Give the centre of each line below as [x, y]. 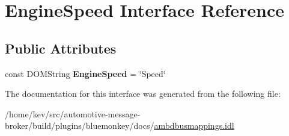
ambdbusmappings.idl [194, 125]
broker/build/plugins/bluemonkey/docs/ [80, 125]
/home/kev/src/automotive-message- [73, 113]
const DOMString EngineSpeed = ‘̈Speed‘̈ [85, 73]
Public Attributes [61, 48]
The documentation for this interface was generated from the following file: [143, 94]
